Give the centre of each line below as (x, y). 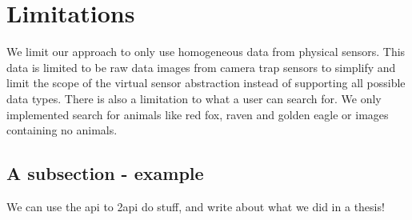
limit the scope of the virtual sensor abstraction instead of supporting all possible (206, 83)
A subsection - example (105, 173)
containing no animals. (62, 130)
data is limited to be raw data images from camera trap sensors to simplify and (201, 67)
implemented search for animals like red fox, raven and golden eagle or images (198, 114)
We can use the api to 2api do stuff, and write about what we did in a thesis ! (196, 206)
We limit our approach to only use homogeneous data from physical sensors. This (206, 52)
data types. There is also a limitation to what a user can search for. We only (194, 98)
